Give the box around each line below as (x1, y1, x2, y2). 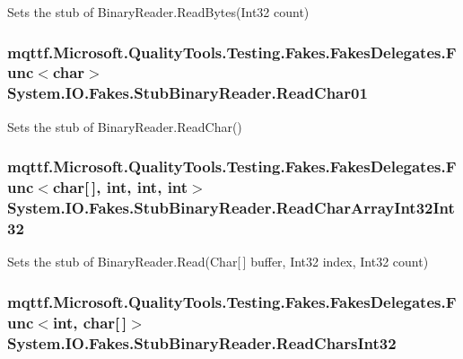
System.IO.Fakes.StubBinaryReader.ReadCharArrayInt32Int (7, 197, 455, 219)
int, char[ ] (52, 311, 127, 333)
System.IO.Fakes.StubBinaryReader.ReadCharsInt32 (7, 331, 397, 354)
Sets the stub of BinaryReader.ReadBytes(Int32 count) (7, 3, 310, 21)
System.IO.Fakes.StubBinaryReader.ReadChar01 (7, 82, 368, 104)
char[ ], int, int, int (52, 176, 188, 198)
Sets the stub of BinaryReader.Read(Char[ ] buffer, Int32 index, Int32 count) (7, 252, 429, 271)
